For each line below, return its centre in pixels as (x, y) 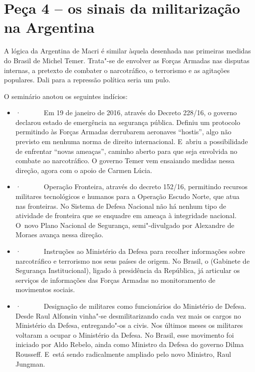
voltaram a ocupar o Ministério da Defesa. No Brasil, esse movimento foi (125, 335)
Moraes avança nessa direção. (59, 235)
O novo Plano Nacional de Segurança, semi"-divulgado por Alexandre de (125, 225)
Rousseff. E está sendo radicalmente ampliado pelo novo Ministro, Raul (123, 354)
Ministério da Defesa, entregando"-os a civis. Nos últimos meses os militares (129, 325)
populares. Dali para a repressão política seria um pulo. (87, 80)
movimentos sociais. (45, 289)
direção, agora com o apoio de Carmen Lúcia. (84, 170)
